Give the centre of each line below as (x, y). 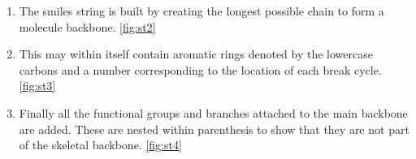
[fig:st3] (37, 86)
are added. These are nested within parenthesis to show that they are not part (214, 129)
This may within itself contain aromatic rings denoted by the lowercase (196, 54)
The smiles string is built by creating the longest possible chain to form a (201, 11)
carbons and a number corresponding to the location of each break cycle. (200, 69)
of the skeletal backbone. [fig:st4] (100, 145)
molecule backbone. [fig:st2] (87, 26)
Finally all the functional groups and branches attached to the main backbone (213, 112)
